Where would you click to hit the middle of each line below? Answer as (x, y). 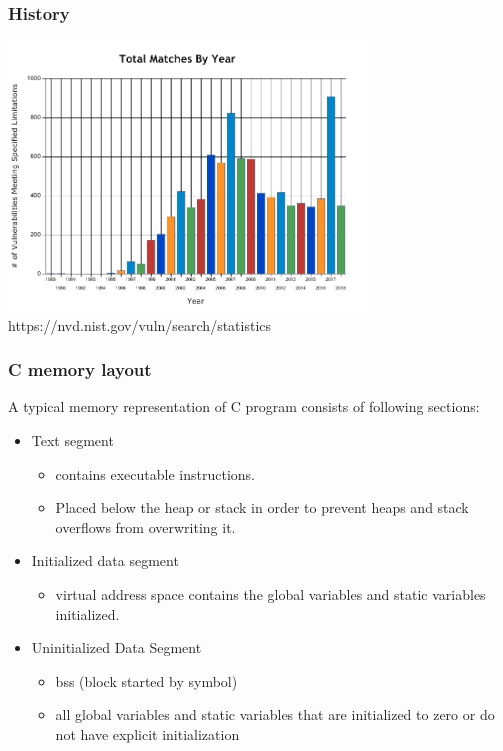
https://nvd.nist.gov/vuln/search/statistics (140, 324)
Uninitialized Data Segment (116, 647)
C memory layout (80, 369)
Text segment (72, 440)
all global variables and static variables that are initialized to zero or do (275, 714)
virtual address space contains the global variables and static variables (270, 594)
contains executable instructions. (155, 473)
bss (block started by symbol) (146, 680)
